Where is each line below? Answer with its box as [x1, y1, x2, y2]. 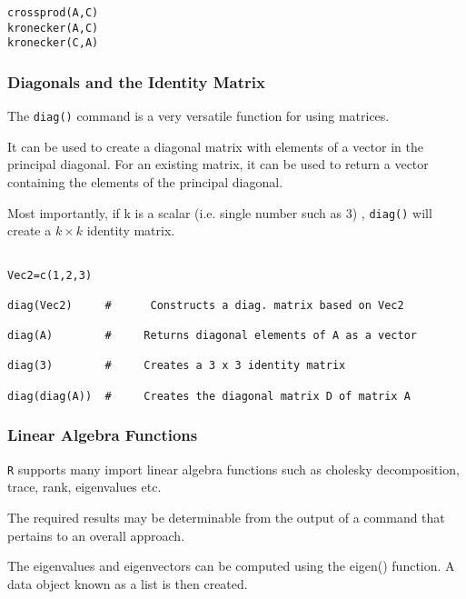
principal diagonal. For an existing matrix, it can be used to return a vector [7, 155, 429, 174]
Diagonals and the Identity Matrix [7, 70, 265, 93]
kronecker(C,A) [7, 36, 99, 50]
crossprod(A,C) [7, 6, 99, 19]
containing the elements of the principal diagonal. [7, 173, 283, 192]
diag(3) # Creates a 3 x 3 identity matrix [7, 359, 346, 373]
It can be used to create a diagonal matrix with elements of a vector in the [7, 136, 423, 155]
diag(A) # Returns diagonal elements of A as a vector [7, 329, 418, 343]
